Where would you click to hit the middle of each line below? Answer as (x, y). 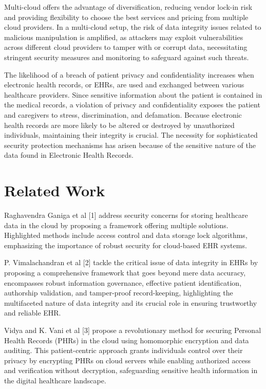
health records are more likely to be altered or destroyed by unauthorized (119, 125)
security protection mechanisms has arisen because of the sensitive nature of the (130, 145)
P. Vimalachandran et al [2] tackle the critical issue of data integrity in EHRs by (131, 262)
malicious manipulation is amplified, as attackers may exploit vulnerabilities (124, 37)
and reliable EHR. (33, 313)
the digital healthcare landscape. (55, 380)
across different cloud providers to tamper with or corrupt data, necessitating (126, 47)
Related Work (55, 190)
